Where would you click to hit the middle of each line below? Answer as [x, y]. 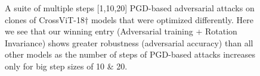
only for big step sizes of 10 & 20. [66, 66]
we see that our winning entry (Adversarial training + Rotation [121, 31]
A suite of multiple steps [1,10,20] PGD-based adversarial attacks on [130, 8]
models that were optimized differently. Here [172, 19]
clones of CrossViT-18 [45, 19]
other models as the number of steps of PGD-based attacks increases [130, 54]
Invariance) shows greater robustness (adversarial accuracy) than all [129, 42]
